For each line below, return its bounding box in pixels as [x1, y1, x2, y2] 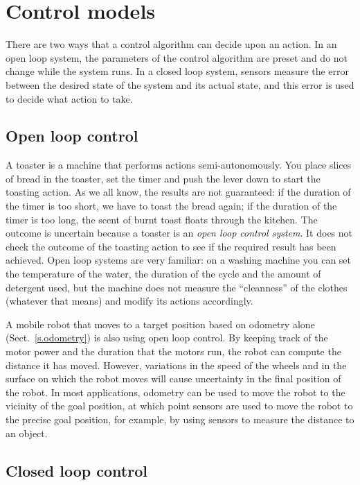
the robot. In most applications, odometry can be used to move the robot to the [6, 384, 345, 399]
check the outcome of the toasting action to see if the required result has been [6, 239, 336, 253]
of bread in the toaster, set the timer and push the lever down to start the [6, 171, 321, 185]
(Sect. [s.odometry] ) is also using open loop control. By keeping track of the [6, 330, 328, 345]
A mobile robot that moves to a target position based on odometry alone [6, 316, 315, 331]
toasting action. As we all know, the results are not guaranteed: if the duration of [6, 185, 351, 199]
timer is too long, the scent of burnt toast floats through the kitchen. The [6, 212, 318, 226]
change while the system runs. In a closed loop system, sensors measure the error [6, 64, 349, 78]
